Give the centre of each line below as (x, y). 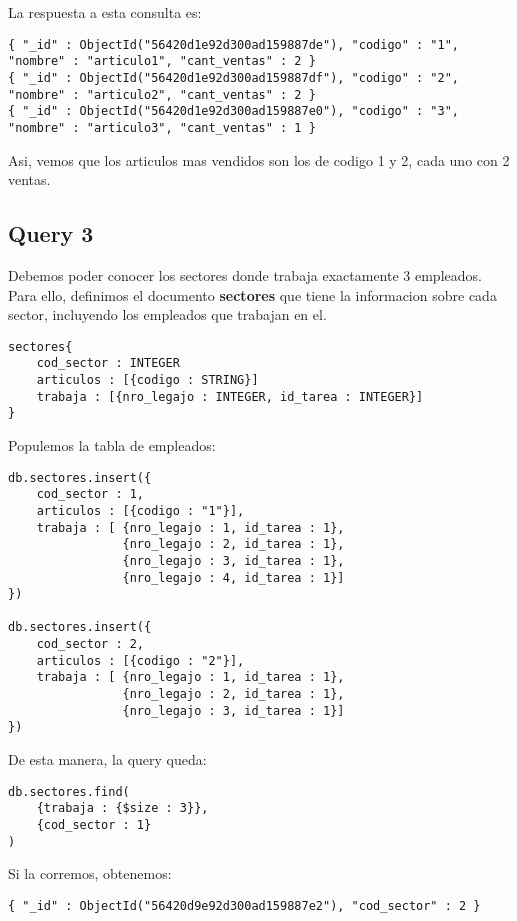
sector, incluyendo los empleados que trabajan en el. (167, 314)
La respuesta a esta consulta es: (105, 12)
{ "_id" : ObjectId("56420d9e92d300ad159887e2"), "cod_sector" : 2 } (244, 905)
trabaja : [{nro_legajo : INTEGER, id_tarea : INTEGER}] (230, 396)
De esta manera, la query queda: (107, 759)
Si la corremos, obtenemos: (90, 873)
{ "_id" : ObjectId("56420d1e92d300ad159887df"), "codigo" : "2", (234, 77)
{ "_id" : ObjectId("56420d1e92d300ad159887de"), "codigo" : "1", (234, 44)
